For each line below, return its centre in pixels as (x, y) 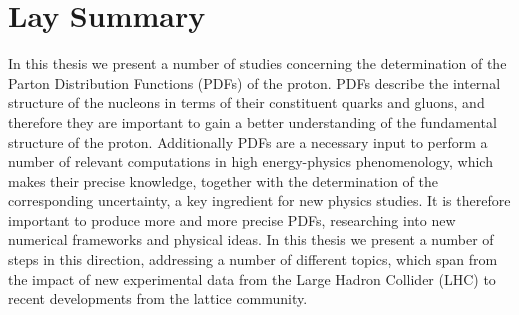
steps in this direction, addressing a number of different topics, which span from (253, 259)
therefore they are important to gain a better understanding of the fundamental (252, 121)
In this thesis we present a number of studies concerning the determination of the (257, 63)
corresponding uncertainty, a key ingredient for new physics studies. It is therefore (259, 200)
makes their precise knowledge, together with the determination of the (223, 180)
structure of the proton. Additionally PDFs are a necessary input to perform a (248, 141)
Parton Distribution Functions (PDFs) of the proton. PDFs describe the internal (254, 82)
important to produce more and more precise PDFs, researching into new (232, 219)
